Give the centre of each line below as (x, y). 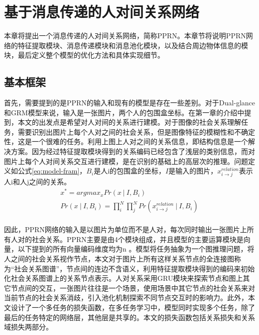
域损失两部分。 (28, 327)
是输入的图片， (193, 171)
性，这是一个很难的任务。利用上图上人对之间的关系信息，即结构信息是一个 (126, 141)
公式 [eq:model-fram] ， (52, 171)
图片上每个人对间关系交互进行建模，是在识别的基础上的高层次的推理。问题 (126, 161)
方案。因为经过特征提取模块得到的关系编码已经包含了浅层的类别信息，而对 (133, 151)
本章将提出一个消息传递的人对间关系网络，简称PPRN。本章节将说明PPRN (125, 36)
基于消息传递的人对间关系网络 (102, 12)
